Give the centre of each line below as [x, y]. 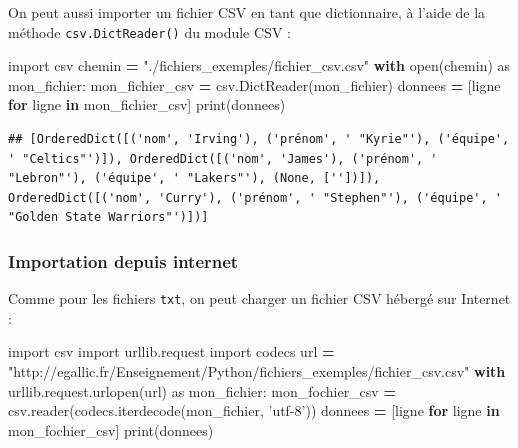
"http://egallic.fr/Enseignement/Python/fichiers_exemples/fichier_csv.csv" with [257, 371]
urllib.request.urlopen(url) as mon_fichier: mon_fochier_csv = [202, 390]
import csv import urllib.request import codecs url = [171, 351]
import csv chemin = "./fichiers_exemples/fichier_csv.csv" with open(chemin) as [259, 65]
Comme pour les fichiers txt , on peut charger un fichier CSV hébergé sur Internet [259, 298]
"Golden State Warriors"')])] [108, 217]
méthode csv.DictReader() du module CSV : [149, 31]
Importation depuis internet [123, 260]
